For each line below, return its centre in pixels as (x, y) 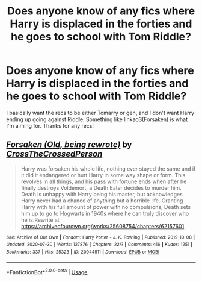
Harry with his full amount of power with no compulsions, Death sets (106, 207)
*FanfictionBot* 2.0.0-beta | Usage (47, 271)
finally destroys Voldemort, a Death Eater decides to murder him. (101, 187)
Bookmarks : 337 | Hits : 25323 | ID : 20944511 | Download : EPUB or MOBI (83, 252)
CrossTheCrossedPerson (54, 154)
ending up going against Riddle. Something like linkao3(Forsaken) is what (97, 119)
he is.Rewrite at (40, 220)
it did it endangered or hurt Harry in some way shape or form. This (103, 175)
